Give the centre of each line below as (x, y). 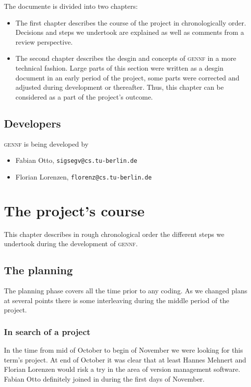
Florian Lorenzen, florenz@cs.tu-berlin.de (84, 176)
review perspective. (44, 41)
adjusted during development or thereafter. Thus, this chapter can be (120, 87)
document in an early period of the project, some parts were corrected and (127, 77)
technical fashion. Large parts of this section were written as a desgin (119, 67)
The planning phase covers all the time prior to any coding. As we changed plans (126, 290)
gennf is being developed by (46, 143)
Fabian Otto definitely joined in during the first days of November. (104, 378)
